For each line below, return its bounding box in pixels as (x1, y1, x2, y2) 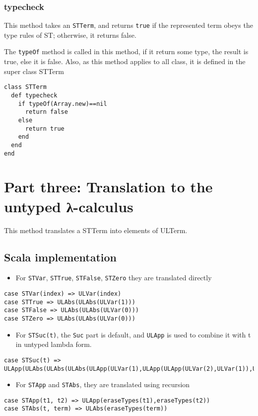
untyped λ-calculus (4, 196, 133, 216)
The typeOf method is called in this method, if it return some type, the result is (4, 46, 249, 57)
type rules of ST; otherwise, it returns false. (4, 29, 136, 40)
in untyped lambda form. (15, 339, 92, 349)
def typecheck (11, 91, 58, 99)
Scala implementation (4, 249, 117, 264)
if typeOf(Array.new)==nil (18, 100, 107, 107)
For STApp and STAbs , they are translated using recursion (15, 379, 190, 390)
